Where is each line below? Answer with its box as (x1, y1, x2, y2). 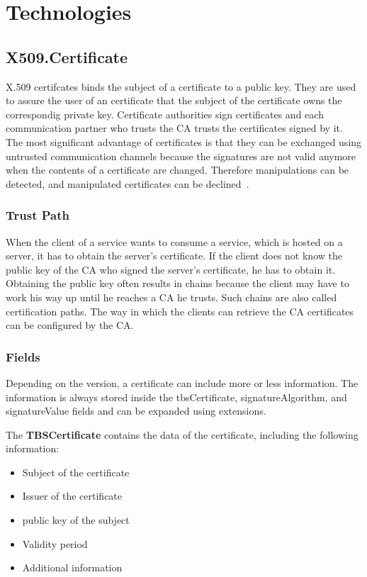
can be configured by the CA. (6, 318, 134, 332)
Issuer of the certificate (22, 488, 123, 503)
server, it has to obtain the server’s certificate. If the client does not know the (6, 248, 342, 263)
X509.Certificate (6, 45, 128, 67)
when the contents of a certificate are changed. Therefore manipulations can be (6, 162, 349, 177)
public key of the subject (22, 512, 130, 527)
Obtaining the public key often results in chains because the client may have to (6, 276, 349, 291)
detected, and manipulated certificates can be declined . (6, 176, 249, 191)
